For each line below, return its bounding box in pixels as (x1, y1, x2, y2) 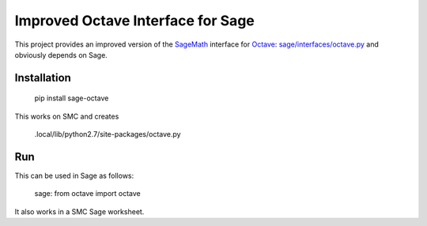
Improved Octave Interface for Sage (14, 12, 255, 29)
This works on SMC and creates (14, 111, 119, 121)
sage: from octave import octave (34, 189, 142, 198)
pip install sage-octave (34, 93, 109, 103)
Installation (14, 71, 71, 85)
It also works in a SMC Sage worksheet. (14, 206, 145, 217)
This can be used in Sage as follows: (14, 171, 134, 181)
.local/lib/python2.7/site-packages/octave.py (34, 130, 181, 139)
